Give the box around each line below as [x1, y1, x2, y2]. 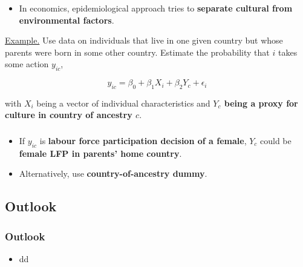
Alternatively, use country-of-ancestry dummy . [19, 167, 207, 180]
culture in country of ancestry [5, 108, 132, 121]
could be [260, 134, 292, 147]
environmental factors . [19, 13, 114, 26]
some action [5, 58, 49, 70]
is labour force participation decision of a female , [39, 134, 247, 147]
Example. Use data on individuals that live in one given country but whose [5, 34, 283, 47]
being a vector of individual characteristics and [36, 96, 210, 109]
